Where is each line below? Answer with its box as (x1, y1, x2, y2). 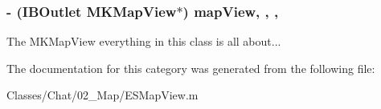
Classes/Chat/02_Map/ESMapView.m (6, 87, 199, 103)
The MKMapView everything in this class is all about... (6, 33, 281, 50)
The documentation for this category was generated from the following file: (6, 59, 375, 76)
